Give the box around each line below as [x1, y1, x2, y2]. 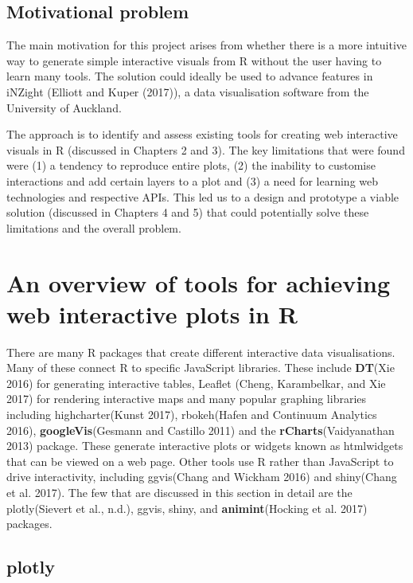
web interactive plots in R [6, 297, 298, 330]
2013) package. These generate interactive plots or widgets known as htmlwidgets [6, 437, 403, 454]
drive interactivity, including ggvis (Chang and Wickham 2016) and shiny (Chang [6, 468, 397, 485]
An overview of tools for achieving [6, 266, 391, 299]
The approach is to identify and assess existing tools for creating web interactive [6, 126, 398, 143]
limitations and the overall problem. [6, 219, 181, 236]
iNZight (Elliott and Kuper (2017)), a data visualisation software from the [6, 83, 369, 100]
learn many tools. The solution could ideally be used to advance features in [6, 68, 373, 84]
